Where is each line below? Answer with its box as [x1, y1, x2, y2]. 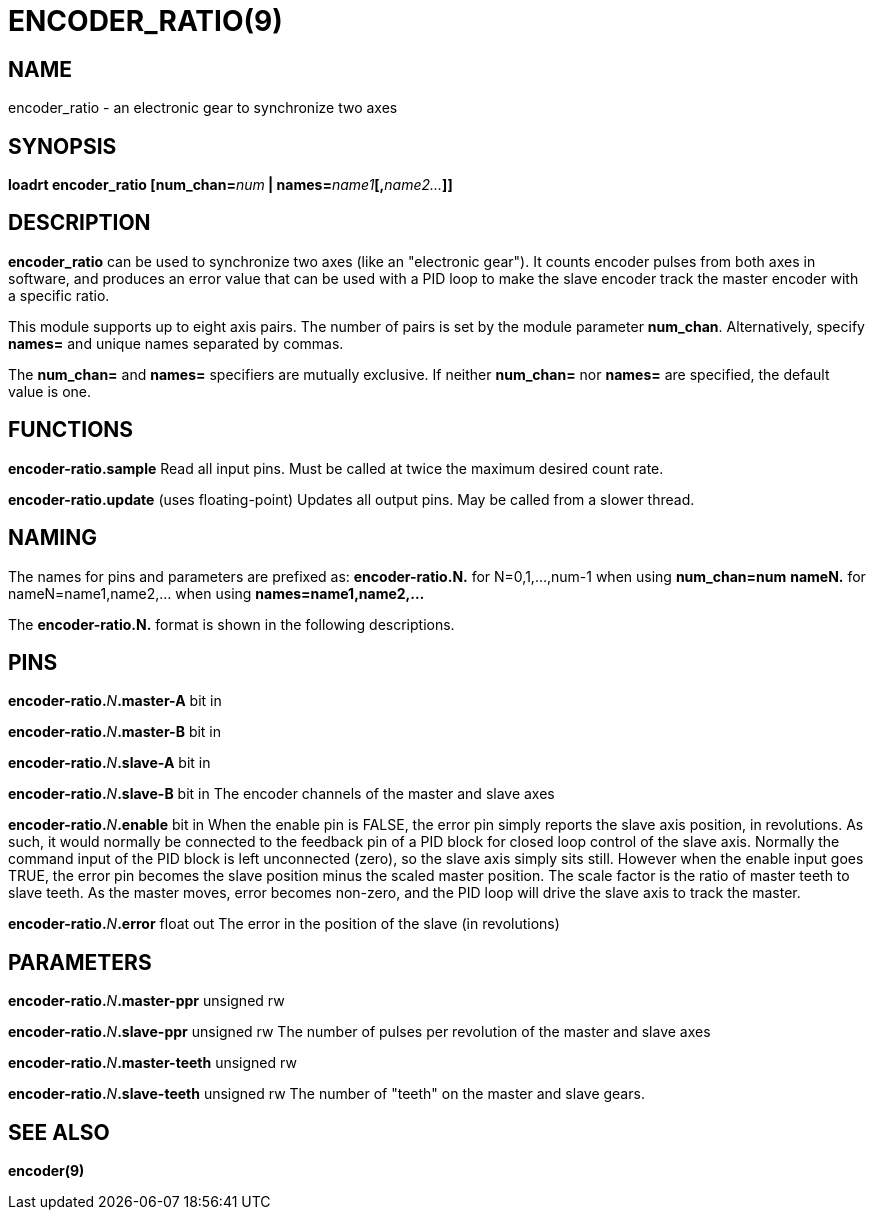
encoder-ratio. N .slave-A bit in [8, 754, 211, 772]
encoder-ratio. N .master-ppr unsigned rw [8, 992, 285, 1010]
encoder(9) [8, 1162, 85, 1180]
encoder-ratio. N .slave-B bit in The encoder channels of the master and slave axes [8, 785, 555, 803]
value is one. [8, 382, 92, 400]
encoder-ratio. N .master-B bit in [8, 723, 222, 741]
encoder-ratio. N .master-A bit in [8, 692, 222, 710]
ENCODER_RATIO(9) [8, 4, 283, 38]
